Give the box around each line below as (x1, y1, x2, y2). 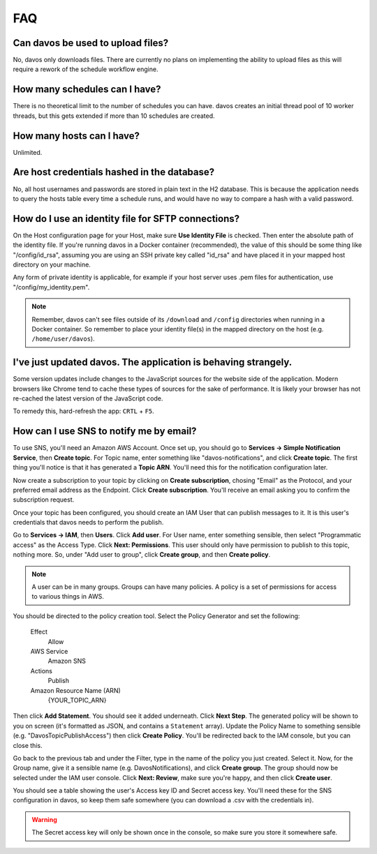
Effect (30, 628, 48, 636)
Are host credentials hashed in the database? (13, 166, 215, 178)
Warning (31, 815, 57, 823)
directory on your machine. (13, 260, 91, 269)
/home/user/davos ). (31, 335, 95, 343)
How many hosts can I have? (13, 130, 140, 142)
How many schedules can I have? (13, 84, 161, 96)
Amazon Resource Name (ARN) (30, 686, 121, 694)
